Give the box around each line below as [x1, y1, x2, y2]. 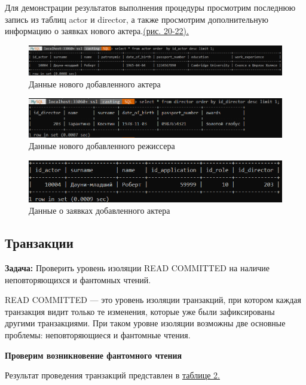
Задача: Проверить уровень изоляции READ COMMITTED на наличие [5, 261, 270, 274]
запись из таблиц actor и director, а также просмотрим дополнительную [5, 13, 269, 25]
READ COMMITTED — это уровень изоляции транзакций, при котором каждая [5, 293, 301, 306]
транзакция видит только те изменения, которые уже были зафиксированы [5, 305, 275, 317]
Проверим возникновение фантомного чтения [5, 348, 182, 361]
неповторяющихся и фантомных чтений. [5, 273, 151, 286]
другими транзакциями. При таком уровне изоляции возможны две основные [5, 317, 286, 329]
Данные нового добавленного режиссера [29, 140, 175, 152]
